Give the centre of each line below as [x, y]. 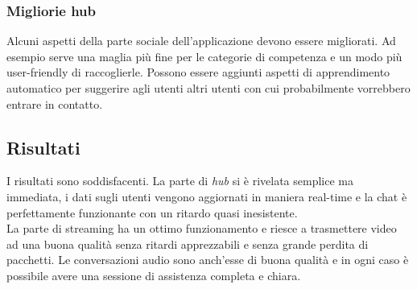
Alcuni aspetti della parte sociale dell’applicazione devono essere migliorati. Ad [201, 41]
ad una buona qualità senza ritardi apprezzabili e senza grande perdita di [188, 244]
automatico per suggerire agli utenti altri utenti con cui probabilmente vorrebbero [208, 88]
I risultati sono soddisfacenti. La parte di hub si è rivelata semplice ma [180, 181]
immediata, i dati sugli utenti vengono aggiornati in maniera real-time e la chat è [207, 196]
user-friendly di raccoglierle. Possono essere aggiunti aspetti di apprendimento [198, 72]
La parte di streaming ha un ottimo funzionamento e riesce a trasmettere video [202, 228]
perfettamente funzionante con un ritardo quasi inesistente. [152, 212]
